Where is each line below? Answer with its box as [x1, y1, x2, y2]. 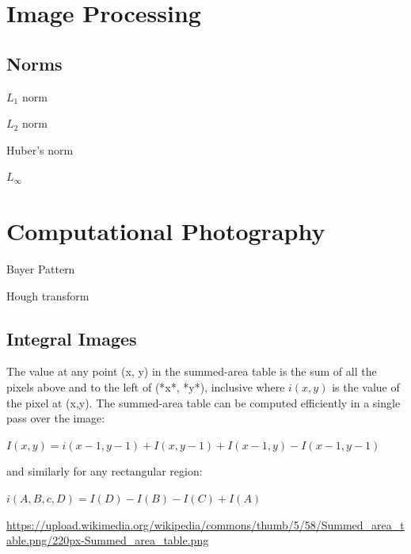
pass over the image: [6, 410, 105, 426]
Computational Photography [6, 215, 325, 247]
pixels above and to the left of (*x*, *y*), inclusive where [6, 379, 285, 395]
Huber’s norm [6, 141, 74, 158]
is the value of [332, 379, 400, 395]
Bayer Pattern [6, 261, 75, 277]
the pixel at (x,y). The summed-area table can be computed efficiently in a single [6, 394, 401, 411]
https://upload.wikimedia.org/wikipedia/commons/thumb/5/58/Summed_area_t [6, 516, 405, 533]
